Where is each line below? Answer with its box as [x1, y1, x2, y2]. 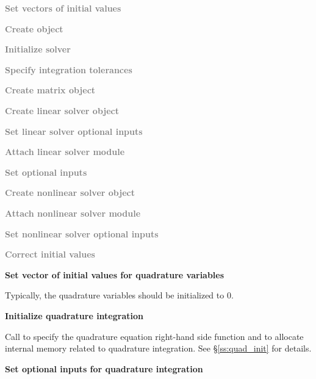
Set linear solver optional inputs [5, 125, 143, 137]
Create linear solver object [5, 104, 119, 117]
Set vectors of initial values [5, 2, 121, 14]
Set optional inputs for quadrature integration [5, 362, 203, 375]
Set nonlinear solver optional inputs [5, 227, 159, 240]
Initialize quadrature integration [5, 309, 143, 322]
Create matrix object [5, 84, 96, 96]
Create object [5, 22, 63, 35]
